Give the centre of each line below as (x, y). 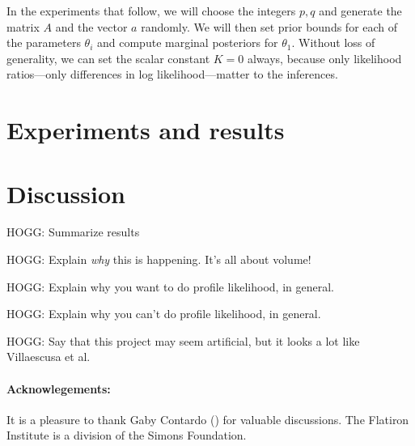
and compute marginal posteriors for (188, 42)
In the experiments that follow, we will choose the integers (151, 11)
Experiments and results (146, 130)
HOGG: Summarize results (73, 232)
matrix (23, 26)
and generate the (360, 11)
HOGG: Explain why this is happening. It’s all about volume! (159, 259)
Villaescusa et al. (49, 357)
